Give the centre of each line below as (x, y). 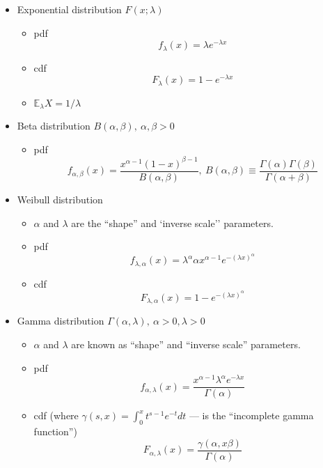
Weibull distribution (60, 200)
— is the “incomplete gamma (251, 415)
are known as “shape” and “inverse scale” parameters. (186, 344)
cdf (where (56, 415)
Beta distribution (54, 126)
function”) (55, 431)
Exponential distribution (69, 9)
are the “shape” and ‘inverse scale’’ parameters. (172, 223)
